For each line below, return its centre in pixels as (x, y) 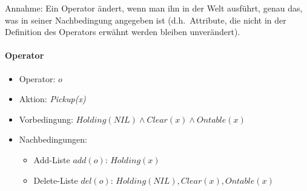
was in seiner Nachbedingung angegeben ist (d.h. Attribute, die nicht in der (146, 20)
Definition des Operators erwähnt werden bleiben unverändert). (123, 32)
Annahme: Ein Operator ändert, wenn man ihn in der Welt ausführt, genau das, (154, 8)
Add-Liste (52, 159)
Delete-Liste (56, 180)
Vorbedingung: (46, 119)
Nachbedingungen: (53, 139)
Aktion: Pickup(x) (52, 99)
